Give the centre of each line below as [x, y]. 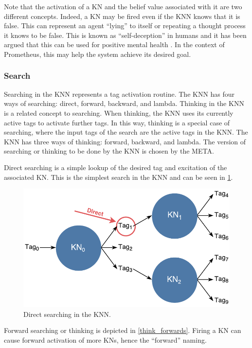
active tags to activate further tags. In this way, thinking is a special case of [117, 122]
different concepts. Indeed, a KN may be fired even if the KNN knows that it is [122, 16]
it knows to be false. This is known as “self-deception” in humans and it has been [125, 35]
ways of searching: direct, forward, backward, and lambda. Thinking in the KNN [124, 103]
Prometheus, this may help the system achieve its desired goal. [98, 54]
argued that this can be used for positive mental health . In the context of [114, 44]
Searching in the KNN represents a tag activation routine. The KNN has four [119, 94]
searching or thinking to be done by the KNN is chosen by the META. [109, 151]
